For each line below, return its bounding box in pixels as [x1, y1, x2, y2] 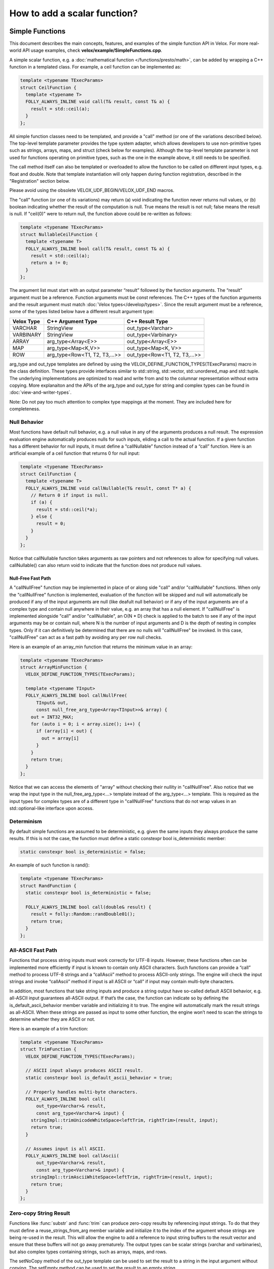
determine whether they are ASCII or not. [9, 1016, 95, 1022]
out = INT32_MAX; [30, 714, 74, 720]
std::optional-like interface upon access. [9, 805, 94, 811]
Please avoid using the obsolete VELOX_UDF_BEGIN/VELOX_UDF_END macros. [9, 187, 175, 193]
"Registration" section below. [9, 178, 71, 184]
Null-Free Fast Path [9, 575, 51, 581]
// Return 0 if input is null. [30, 492, 109, 498]
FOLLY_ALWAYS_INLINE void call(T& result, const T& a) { [25, 99, 170, 105]
